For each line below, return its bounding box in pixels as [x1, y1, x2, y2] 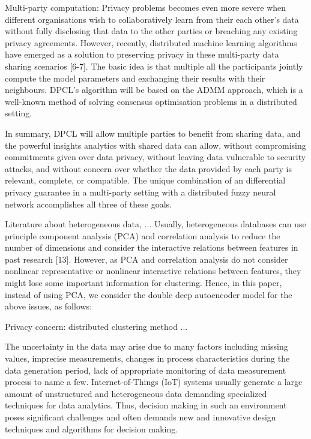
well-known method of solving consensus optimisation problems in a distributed [5, 95, 297, 107]
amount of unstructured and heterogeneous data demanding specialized [5, 387, 267, 399]
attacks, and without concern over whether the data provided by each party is [5, 162, 292, 175]
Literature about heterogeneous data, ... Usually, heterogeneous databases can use [5, 218, 306, 230]
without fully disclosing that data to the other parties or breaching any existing [5, 25, 298, 37]
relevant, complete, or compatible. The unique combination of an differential [5, 174, 286, 187]
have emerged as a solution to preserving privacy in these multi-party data [5, 48, 279, 61]
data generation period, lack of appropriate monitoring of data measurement [5, 363, 286, 376]
